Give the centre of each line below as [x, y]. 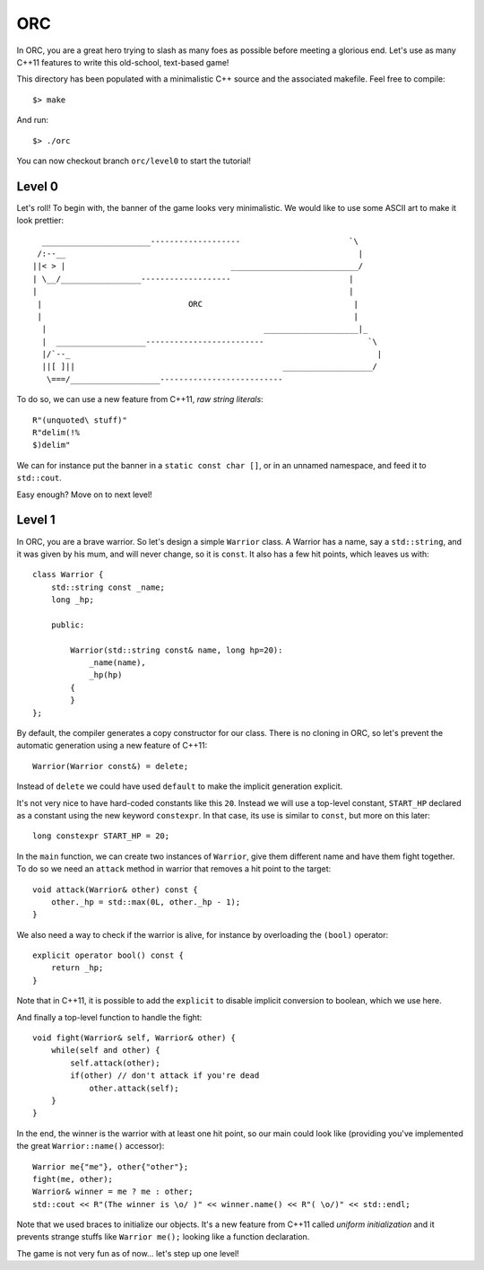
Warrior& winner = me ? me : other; [113, 1192]
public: [68, 625]
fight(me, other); [73, 1179]
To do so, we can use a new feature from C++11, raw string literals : [140, 399]
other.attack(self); [134, 1088]
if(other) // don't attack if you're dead [165, 1076]
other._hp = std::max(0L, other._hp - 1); [146, 902]
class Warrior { [68, 575]
